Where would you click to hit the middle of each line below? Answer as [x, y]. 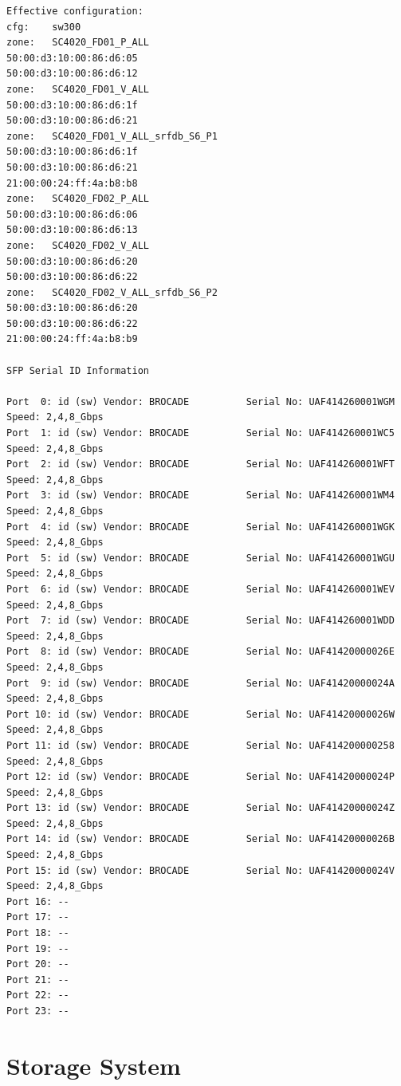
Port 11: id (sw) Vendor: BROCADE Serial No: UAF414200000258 [200, 745]
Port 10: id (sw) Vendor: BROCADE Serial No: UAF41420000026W [200, 714]
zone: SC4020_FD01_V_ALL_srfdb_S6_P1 [112, 136]
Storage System [94, 1065]
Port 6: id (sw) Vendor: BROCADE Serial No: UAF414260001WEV [200, 589]
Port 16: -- [38, 901]
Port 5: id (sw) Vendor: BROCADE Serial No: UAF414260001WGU [200, 558]
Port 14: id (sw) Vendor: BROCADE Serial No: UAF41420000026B [200, 839]
